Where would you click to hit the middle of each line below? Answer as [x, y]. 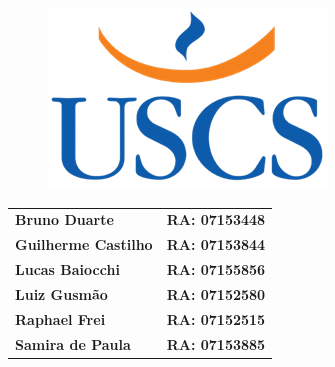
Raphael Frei [60, 318]
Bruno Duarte [64, 219]
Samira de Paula [73, 343]
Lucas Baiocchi [67, 269]
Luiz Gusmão [61, 293]
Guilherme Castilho [84, 244]
